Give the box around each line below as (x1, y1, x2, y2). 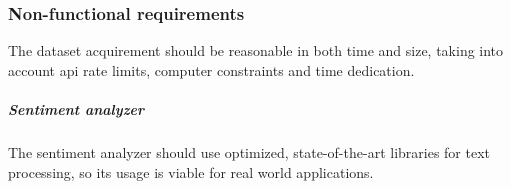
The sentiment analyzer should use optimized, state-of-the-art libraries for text (8, 141, 491, 162)
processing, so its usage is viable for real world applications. (8, 161, 374, 182)
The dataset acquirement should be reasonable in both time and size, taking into (8, 40, 504, 61)
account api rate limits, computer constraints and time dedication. (8, 59, 415, 80)
